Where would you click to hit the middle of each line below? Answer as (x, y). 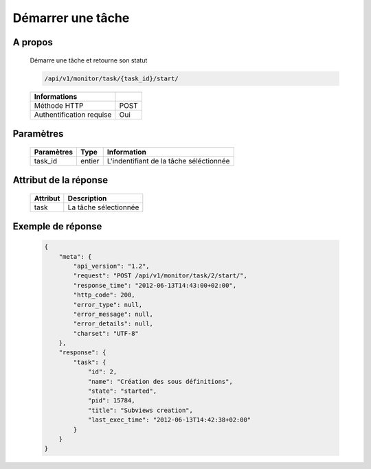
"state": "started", (122, 391)
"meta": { (75, 256)
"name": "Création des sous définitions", (160, 381)
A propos (33, 42)
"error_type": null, (108, 305)
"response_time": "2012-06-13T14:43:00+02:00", (155, 285)
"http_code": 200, (104, 295)
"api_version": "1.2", (112, 266)
